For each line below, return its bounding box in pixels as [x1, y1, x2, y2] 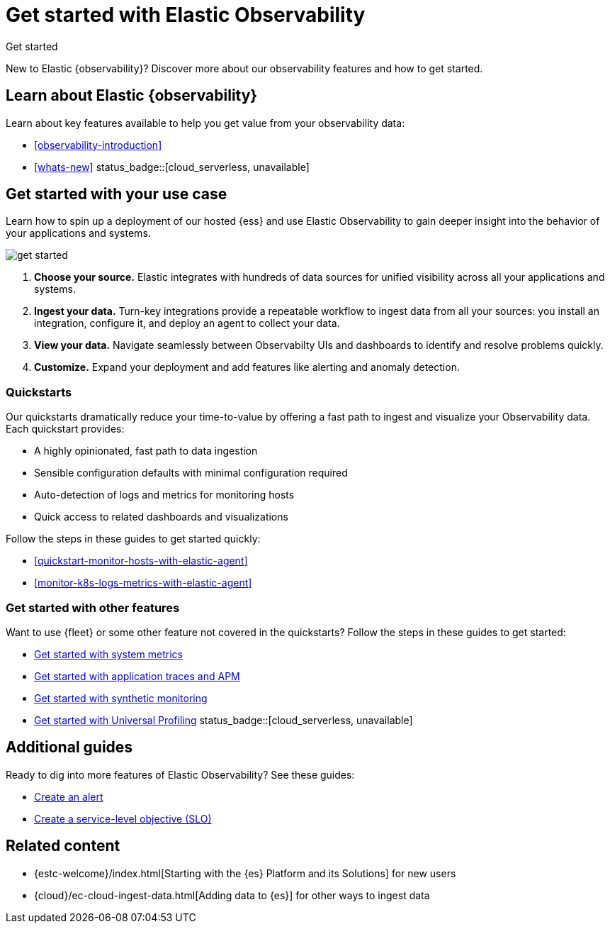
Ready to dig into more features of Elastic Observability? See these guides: [6, 768, 355, 781]
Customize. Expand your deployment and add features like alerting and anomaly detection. [34, 361, 460, 374]
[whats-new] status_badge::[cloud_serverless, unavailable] [34, 160, 310, 173]
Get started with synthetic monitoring [34, 691, 208, 704]
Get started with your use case [6, 185, 227, 204]
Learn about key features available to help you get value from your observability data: [6, 116, 405, 129]
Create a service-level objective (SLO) [34, 812, 212, 825]
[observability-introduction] [34, 138, 162, 151]
